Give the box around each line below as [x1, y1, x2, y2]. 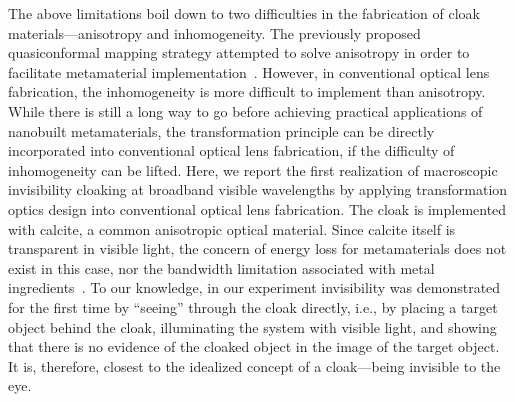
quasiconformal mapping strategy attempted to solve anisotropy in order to [8, 42, 470, 63]
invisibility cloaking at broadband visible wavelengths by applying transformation [8, 179, 508, 200]
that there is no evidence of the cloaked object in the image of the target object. [8, 336, 500, 357]
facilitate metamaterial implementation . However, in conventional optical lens [8, 61, 490, 82]
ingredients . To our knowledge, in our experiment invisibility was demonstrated [8, 277, 501, 298]
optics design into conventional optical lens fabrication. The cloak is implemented [8, 198, 507, 219]
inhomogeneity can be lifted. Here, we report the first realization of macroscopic [8, 159, 498, 180]
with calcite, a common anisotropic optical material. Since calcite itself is [8, 218, 456, 239]
